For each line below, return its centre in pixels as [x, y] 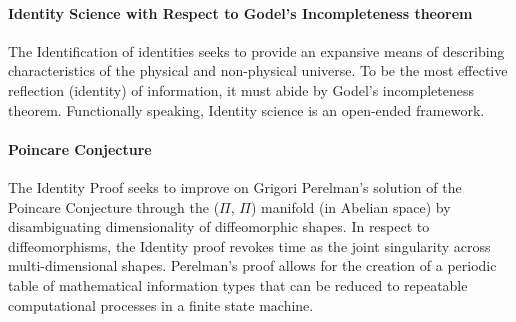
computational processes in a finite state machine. [161, 304]
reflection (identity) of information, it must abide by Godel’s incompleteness [241, 89]
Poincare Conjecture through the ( [114, 206]
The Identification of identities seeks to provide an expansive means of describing [256, 50]
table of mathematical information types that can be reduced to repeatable [238, 284]
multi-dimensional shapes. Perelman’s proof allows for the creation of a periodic [252, 265]
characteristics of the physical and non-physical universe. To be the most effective [258, 70]
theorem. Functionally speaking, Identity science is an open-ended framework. [246, 109]
